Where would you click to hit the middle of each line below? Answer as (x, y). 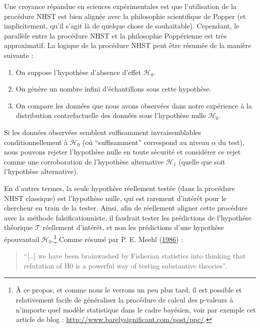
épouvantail (22, 239)
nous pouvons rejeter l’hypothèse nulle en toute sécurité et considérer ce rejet (122, 152)
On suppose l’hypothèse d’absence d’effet (78, 72)
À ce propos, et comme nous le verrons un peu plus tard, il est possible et (129, 290)
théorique (18, 227)
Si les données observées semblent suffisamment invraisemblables (103, 132)
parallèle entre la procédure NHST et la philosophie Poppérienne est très (115, 35)
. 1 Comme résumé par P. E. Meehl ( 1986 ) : (117, 238)
